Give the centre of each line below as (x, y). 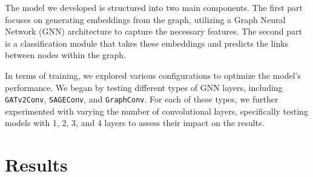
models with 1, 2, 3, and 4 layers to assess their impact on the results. (135, 123)
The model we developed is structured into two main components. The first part (154, 7)
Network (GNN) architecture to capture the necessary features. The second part (154, 31)
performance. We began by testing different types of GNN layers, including (144, 87)
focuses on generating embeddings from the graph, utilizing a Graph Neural (145, 19)
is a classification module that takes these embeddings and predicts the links (147, 43)
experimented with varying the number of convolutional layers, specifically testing (156, 111)
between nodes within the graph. (66, 55)
